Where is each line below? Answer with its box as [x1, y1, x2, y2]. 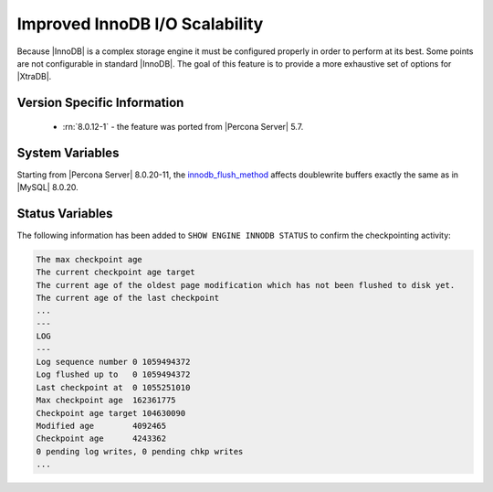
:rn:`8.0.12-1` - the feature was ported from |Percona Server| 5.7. [62, 121, 304, 132]
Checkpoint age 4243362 [36, 433, 167, 444]
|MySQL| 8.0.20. [16, 182, 79, 193]
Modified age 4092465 [36, 421, 167, 431]
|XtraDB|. [16, 71, 52, 82]
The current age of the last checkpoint [36, 293, 219, 304]
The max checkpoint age [36, 254, 143, 264]
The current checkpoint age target [36, 267, 195, 278]
